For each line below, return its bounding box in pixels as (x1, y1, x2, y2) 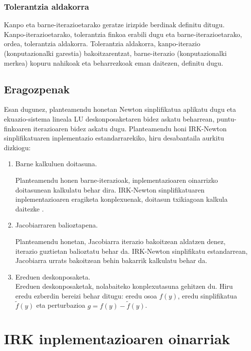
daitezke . (15, 203, 44, 213)
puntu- (217, 113, 237, 123)
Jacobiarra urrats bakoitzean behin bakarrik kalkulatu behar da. (15, 255, 207, 265)
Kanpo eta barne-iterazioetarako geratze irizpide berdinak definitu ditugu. (4, 19, 225, 30)
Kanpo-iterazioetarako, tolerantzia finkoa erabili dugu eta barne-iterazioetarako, (4, 29, 242, 39)
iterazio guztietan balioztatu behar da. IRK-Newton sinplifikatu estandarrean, (15, 246, 248, 256)
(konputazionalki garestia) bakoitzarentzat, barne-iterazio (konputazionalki (4, 48, 227, 58)
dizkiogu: (4, 142, 31, 152)
